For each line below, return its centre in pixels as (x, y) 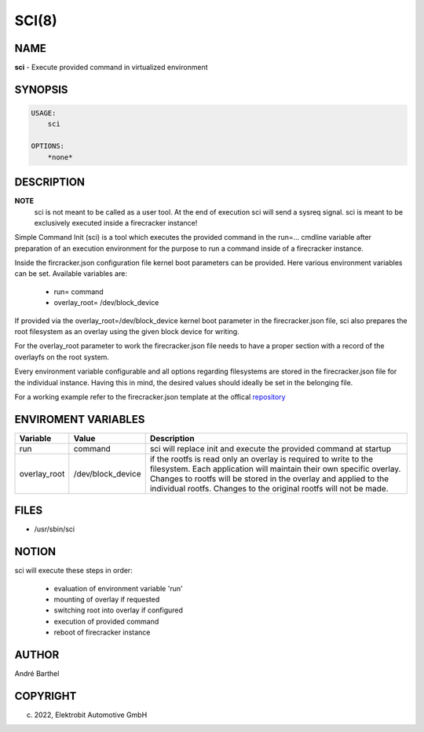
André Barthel (37, 674)
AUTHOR (37, 655)
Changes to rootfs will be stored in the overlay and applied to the (269, 478)
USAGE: (44, 113)
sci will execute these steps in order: (73, 571)
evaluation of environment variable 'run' (119, 588)
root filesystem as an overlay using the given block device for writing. (127, 332)
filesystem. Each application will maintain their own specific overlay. (275, 469)
